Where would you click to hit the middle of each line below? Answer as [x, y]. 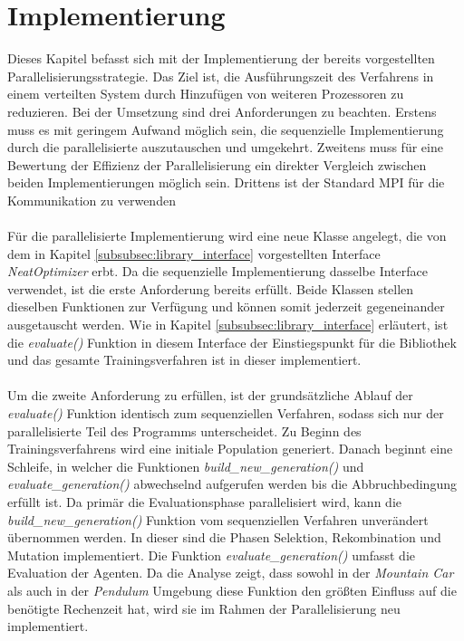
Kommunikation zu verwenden [92, 200]
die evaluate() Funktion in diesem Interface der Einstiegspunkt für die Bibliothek [232, 342]
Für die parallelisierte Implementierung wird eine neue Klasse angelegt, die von [227, 236]
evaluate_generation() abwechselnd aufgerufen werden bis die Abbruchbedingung [232, 484]
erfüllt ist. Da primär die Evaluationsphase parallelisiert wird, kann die [204, 501]
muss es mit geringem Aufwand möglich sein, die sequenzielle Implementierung [226, 129]
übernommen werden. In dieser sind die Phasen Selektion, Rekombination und [224, 537]
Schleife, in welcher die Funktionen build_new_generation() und [186, 466]
